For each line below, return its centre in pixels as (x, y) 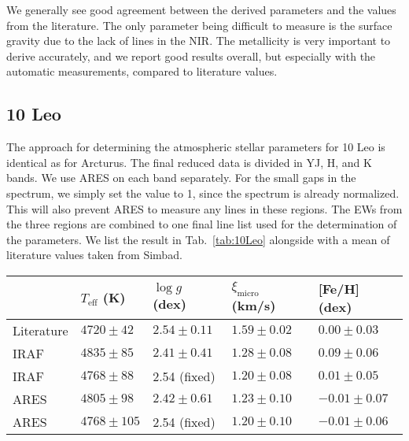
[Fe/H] (339, 288)
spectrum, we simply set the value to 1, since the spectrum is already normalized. (203, 193)
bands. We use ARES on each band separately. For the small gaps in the (181, 178)
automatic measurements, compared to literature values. (142, 71)
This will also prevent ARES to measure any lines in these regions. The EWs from (204, 208)
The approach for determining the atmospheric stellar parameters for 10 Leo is (196, 147)
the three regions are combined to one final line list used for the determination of (202, 224)
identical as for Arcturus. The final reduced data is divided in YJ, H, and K (189, 162)
